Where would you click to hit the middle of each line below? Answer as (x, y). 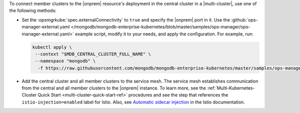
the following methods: (33, 10)
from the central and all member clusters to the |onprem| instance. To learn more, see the (114, 88)
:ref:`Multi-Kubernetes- (231, 88)
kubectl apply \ (52, 47)
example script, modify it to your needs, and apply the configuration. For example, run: (164, 34)
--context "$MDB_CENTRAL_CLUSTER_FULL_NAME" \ (93, 54)
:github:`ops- (244, 19)
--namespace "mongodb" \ (65, 61)
